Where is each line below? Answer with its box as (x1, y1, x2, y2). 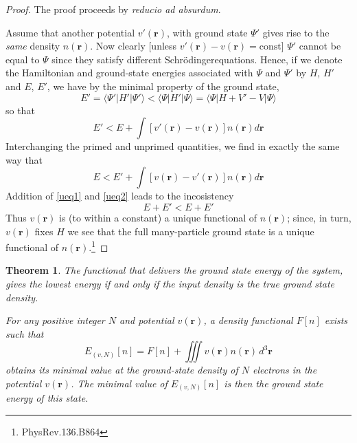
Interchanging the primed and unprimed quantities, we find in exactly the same (5, 139, 340, 153)
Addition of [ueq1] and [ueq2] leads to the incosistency (5, 188, 234, 203)
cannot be (299, 39, 341, 53)
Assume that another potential (5, 25, 135, 39)
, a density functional (203, 313, 293, 327)
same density (5, 39, 60, 53)
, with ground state (166, 25, 248, 39)
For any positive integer (5, 313, 105, 327)
